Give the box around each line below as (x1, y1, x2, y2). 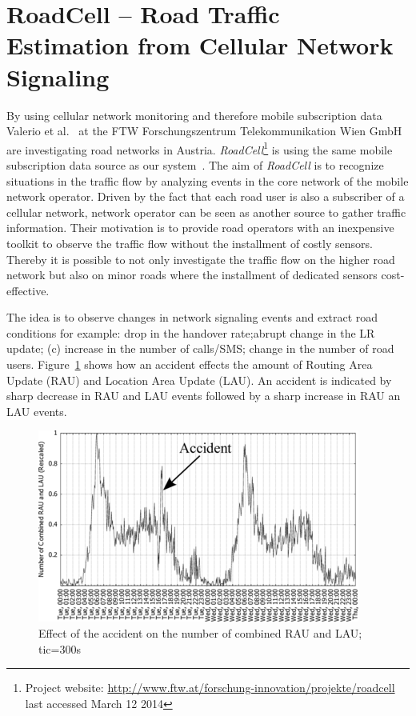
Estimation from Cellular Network (6, 29, 394, 62)
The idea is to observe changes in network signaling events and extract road (6, 309, 378, 326)
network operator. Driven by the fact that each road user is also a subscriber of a (6, 188, 405, 205)
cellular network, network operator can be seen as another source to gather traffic (6, 203, 406, 220)
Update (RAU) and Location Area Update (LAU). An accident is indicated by (6, 371, 392, 388)
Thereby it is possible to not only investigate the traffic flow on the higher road (6, 250, 395, 267)
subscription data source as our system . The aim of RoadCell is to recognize (6, 156, 384, 173)
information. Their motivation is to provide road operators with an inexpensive (6, 219, 394, 236)
